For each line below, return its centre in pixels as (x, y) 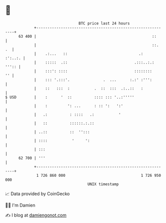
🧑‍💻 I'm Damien (20, 205)
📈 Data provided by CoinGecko (38, 194)
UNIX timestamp (103, 184)
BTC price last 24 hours (104, 23)
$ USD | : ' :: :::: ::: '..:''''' (70, 97)
